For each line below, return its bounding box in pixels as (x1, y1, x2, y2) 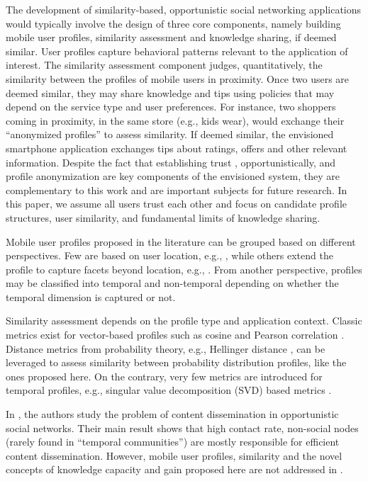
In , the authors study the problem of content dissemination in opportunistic (6, 407, 339, 421)
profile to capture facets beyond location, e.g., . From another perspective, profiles (6, 261, 362, 276)
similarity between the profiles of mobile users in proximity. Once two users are (6, 71, 350, 86)
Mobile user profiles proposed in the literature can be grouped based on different (6, 234, 356, 249)
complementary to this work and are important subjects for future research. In (6, 182, 347, 197)
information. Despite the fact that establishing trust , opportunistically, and (6, 154, 336, 169)
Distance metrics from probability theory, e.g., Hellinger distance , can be (6, 341, 325, 356)
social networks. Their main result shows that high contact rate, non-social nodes (6, 420, 359, 435)
